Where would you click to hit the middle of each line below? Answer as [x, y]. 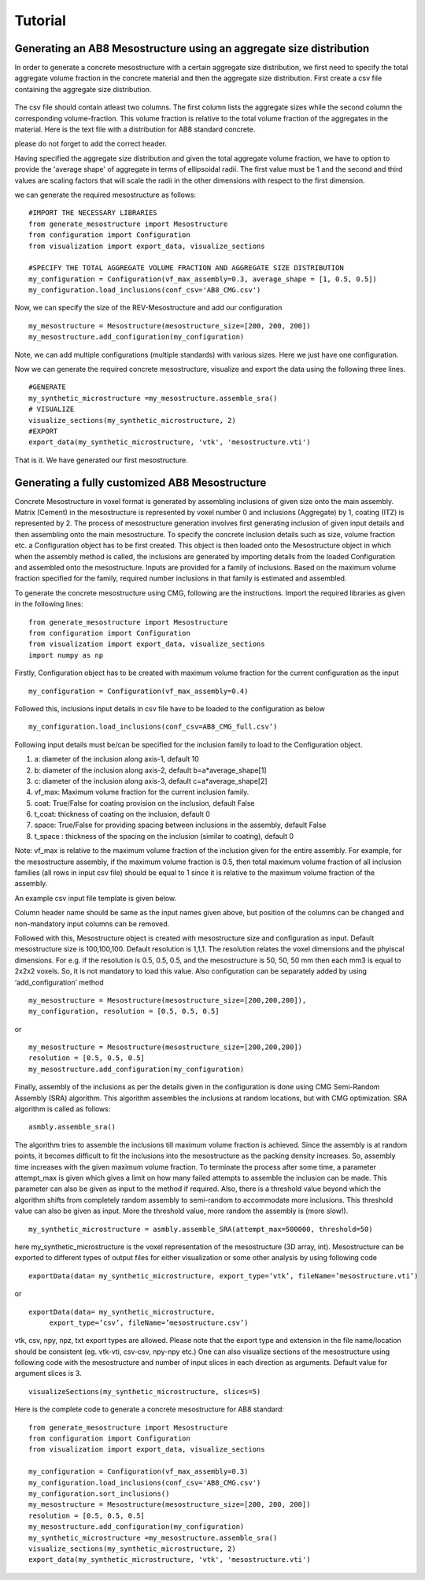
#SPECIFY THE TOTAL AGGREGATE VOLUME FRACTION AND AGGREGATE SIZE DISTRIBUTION [186, 268]
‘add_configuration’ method [59, 982]
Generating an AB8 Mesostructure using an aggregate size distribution [192, 48]
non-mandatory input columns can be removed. [92, 924]
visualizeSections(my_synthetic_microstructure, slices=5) [145, 1391]
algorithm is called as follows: [63, 1109]
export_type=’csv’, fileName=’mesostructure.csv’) [149, 1322]
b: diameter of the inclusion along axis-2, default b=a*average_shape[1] [150, 770]
